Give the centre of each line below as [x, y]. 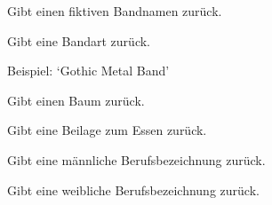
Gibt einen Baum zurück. [76, 100]
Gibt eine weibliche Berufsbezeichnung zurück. [133, 189]
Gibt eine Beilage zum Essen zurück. [107, 130]
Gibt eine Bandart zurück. [79, 40]
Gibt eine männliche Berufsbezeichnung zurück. [136, 159]
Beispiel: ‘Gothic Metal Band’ [88, 71]
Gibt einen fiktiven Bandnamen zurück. [115, 11]
